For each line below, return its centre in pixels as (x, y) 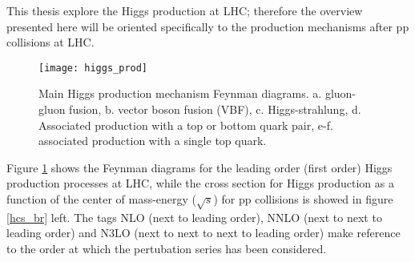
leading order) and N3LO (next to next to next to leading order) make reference (203, 233)
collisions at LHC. (50, 42)
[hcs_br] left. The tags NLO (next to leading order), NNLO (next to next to (194, 217)
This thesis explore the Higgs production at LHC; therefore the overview (185, 10)
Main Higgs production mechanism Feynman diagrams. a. (180, 93)
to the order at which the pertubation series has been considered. (167, 248)
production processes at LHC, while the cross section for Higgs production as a (200, 183)
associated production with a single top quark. (153, 141)
